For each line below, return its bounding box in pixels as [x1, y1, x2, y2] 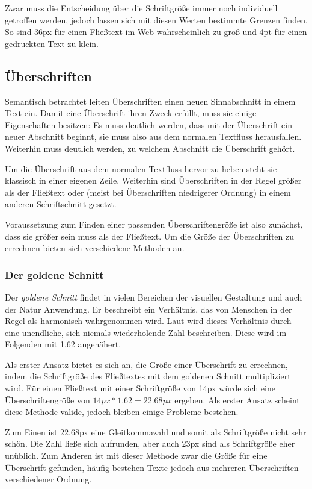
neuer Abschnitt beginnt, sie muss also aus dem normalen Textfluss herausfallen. [5, 130, 302, 143]
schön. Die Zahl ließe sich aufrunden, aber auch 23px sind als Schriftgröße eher [5, 437, 295, 450]
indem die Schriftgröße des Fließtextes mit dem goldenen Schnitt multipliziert [5, 370, 291, 382]
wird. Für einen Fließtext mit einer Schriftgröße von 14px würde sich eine [5, 382, 275, 394]
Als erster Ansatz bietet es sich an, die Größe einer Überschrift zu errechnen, [5, 358, 288, 370]
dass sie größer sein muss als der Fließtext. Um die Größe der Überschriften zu [5, 229, 295, 242]
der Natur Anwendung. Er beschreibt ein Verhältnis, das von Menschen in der [5, 302, 292, 315]
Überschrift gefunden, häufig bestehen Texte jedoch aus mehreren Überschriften [5, 461, 299, 473]
